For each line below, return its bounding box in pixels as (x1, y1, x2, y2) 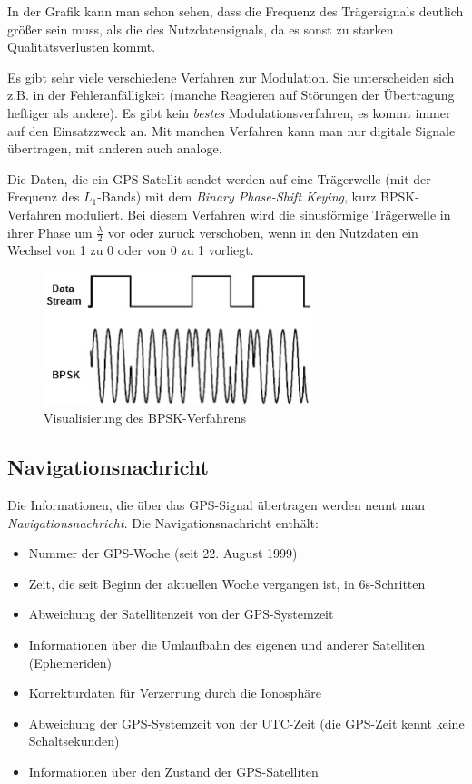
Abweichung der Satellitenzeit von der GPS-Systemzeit (28, 604, 334, 623)
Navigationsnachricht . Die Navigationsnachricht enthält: (7, 513, 319, 532)
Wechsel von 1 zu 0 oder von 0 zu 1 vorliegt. (7, 240, 254, 260)
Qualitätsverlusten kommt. (7, 37, 156, 56)
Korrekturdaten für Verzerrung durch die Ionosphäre (28, 683, 321, 702)
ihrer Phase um (7, 222, 93, 241)
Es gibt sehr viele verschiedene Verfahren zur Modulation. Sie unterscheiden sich (7, 67, 455, 86)
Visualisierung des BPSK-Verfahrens (44, 408, 246, 427)
